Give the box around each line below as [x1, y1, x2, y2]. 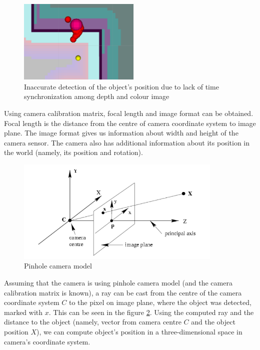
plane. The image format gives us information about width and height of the [4, 127, 238, 138]
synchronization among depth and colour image [24, 91, 169, 101]
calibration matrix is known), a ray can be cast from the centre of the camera [4, 287, 242, 297]
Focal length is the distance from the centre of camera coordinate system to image [4, 117, 256, 128]
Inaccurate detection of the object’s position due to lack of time [24, 81, 219, 91]
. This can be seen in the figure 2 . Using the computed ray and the [48, 306, 254, 317]
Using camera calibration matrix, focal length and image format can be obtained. [4, 107, 253, 118]
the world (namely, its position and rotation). [4, 147, 143, 157]
